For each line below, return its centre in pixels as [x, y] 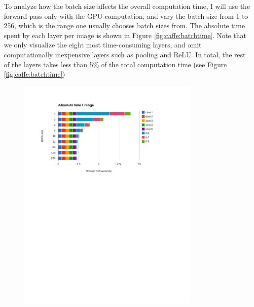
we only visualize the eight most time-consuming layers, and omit [103, 45]
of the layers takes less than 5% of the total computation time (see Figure [115, 64]
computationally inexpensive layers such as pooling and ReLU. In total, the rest [125, 54]
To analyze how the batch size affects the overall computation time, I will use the [127, 6]
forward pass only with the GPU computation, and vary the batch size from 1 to [126, 16]
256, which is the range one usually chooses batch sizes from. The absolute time [125, 25]
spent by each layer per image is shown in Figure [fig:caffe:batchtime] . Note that [125, 35]
